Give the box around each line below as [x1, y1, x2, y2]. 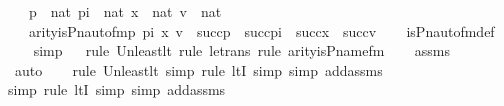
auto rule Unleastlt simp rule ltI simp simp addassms [14, 59, 383, 80]
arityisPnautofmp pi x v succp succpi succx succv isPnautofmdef [28, 20, 495, 41]
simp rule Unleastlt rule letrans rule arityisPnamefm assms [33, 40, 450, 61]
